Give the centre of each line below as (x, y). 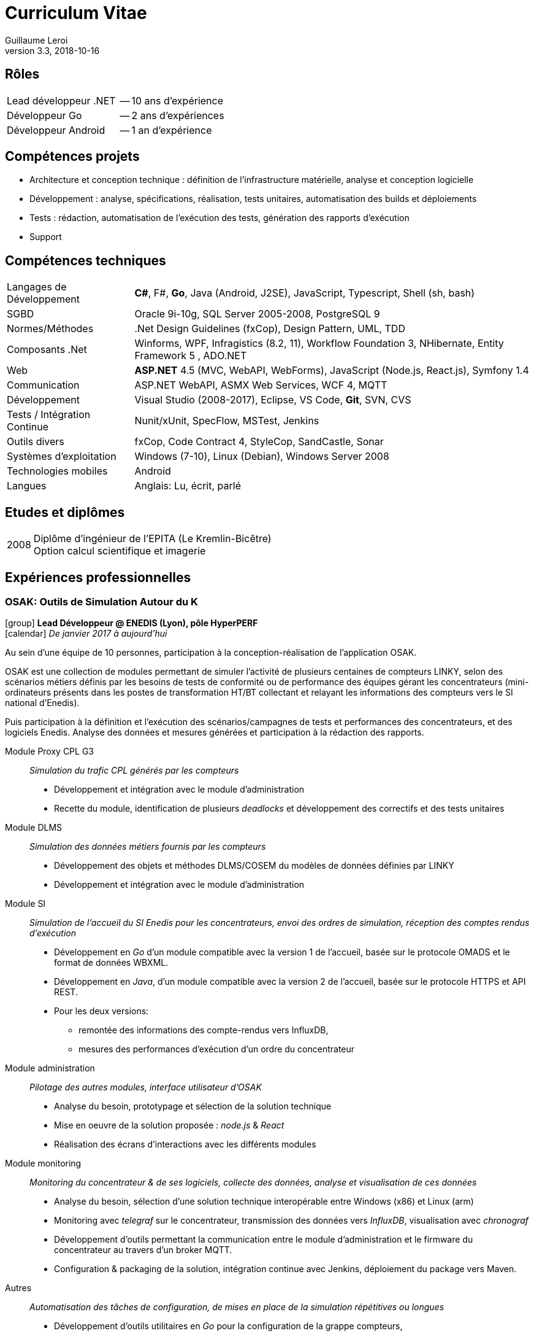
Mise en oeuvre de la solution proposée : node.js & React (169, 1125)
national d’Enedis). (42, 703)
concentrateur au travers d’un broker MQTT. (143, 1250)
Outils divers (36, 442)
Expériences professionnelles (98, 577)
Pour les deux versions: (101, 1011)
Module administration (50, 1068)
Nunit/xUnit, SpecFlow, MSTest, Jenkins (227, 421)
